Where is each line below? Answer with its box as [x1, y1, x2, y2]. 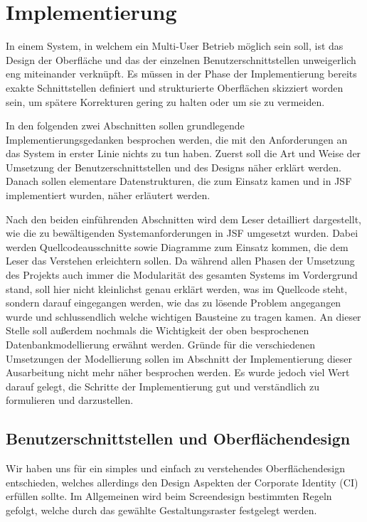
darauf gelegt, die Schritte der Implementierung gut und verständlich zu [6, 378, 319, 393]
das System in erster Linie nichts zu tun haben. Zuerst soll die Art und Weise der [6, 146, 361, 161]
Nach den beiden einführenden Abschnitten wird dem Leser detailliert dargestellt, [6, 211, 361, 226]
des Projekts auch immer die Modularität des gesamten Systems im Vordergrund [6, 267, 358, 282]
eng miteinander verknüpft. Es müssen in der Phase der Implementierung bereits [6, 66, 357, 81]
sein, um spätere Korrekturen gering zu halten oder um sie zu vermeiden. [6, 94, 325, 109]
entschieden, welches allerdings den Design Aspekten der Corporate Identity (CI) [6, 474, 358, 489]
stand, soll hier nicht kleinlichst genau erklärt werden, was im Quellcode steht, [6, 281, 348, 296]
